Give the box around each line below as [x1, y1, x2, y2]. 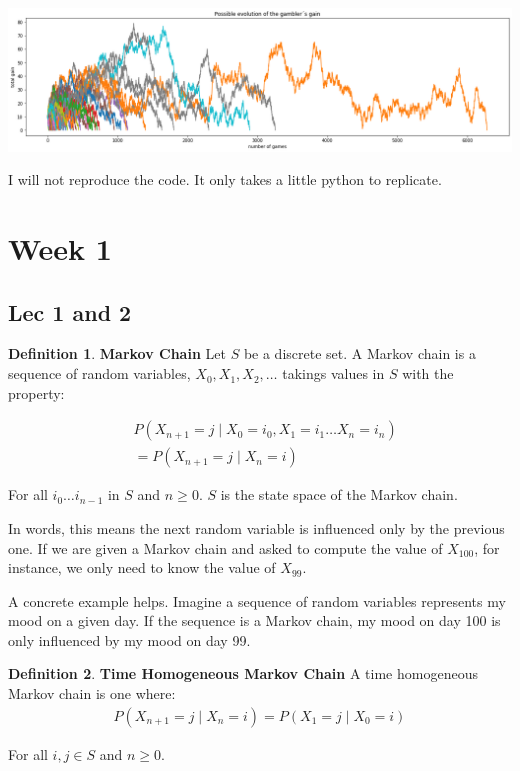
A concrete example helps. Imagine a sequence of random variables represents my [8, 590, 506, 611]
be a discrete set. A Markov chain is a [243, 343, 476, 364]
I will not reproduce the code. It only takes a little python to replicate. [8, 169, 442, 190]
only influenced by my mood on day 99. [8, 629, 251, 650]
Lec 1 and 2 [8, 296, 132, 327]
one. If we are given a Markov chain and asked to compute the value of [8, 537, 443, 558]
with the [402, 363, 454, 384]
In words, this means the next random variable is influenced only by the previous [8, 517, 505, 538]
